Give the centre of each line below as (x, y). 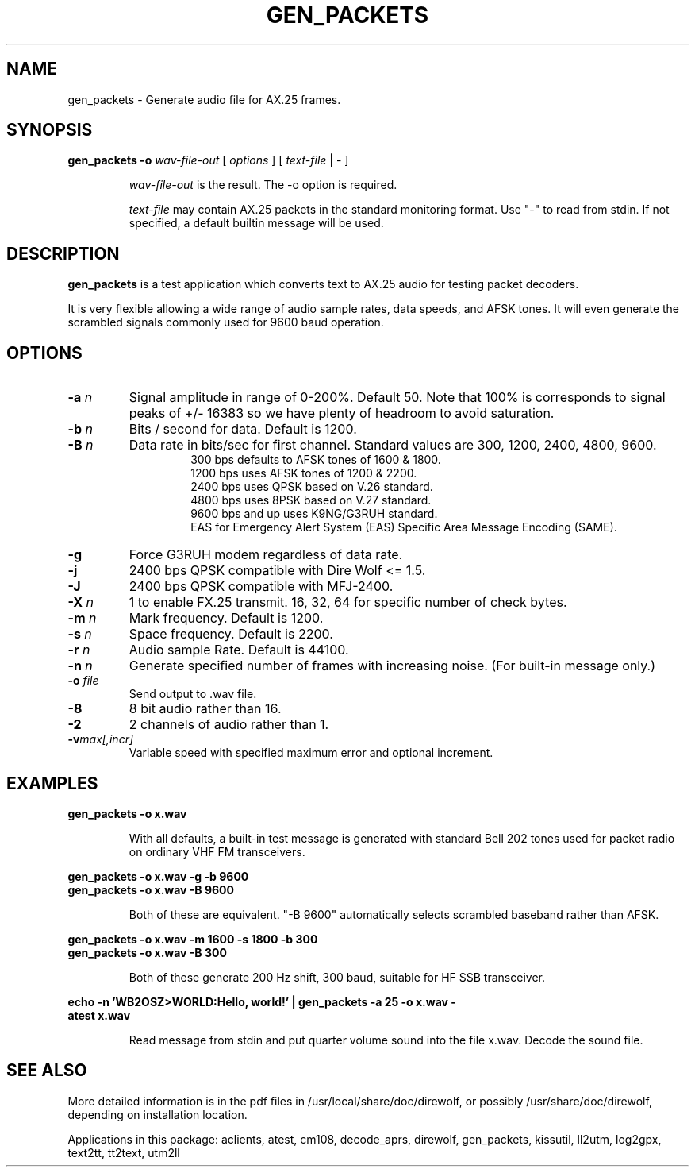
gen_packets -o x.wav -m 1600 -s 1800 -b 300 (193, 939)
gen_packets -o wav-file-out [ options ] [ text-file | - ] (208, 160)
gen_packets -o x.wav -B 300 (147, 952)
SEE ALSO (47, 1071)
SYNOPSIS (50, 130)
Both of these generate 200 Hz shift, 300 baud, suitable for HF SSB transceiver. (337, 977)
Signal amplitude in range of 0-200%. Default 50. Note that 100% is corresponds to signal (397, 397)
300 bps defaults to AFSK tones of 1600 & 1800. (316, 460)
